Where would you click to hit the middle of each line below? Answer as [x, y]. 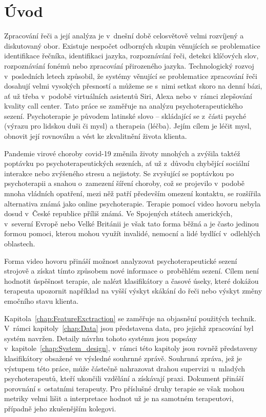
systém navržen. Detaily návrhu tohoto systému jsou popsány [101, 338]
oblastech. [20, 243]
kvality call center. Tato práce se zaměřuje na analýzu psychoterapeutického [124, 106]
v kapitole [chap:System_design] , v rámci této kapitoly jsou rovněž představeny [131, 348]
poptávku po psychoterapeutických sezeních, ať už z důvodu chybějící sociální [127, 163]
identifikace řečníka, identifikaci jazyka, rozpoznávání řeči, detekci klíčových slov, [131, 56]
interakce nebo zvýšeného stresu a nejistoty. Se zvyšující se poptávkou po [119, 173]
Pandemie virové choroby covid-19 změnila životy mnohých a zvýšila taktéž [122, 153]
